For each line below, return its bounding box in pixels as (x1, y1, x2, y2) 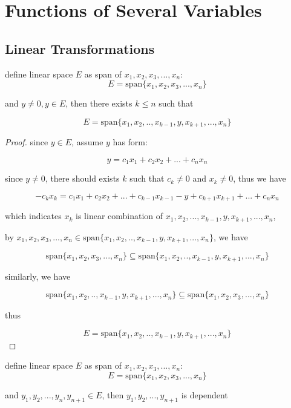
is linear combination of (76, 209, 163, 222)
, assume (71, 136, 103, 148)
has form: (113, 136, 148, 148)
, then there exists (65, 97, 132, 110)
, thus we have (233, 172, 286, 185)
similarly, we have (5, 269, 71, 282)
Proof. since (5, 136, 48, 148)
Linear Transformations (5, 39, 155, 58)
